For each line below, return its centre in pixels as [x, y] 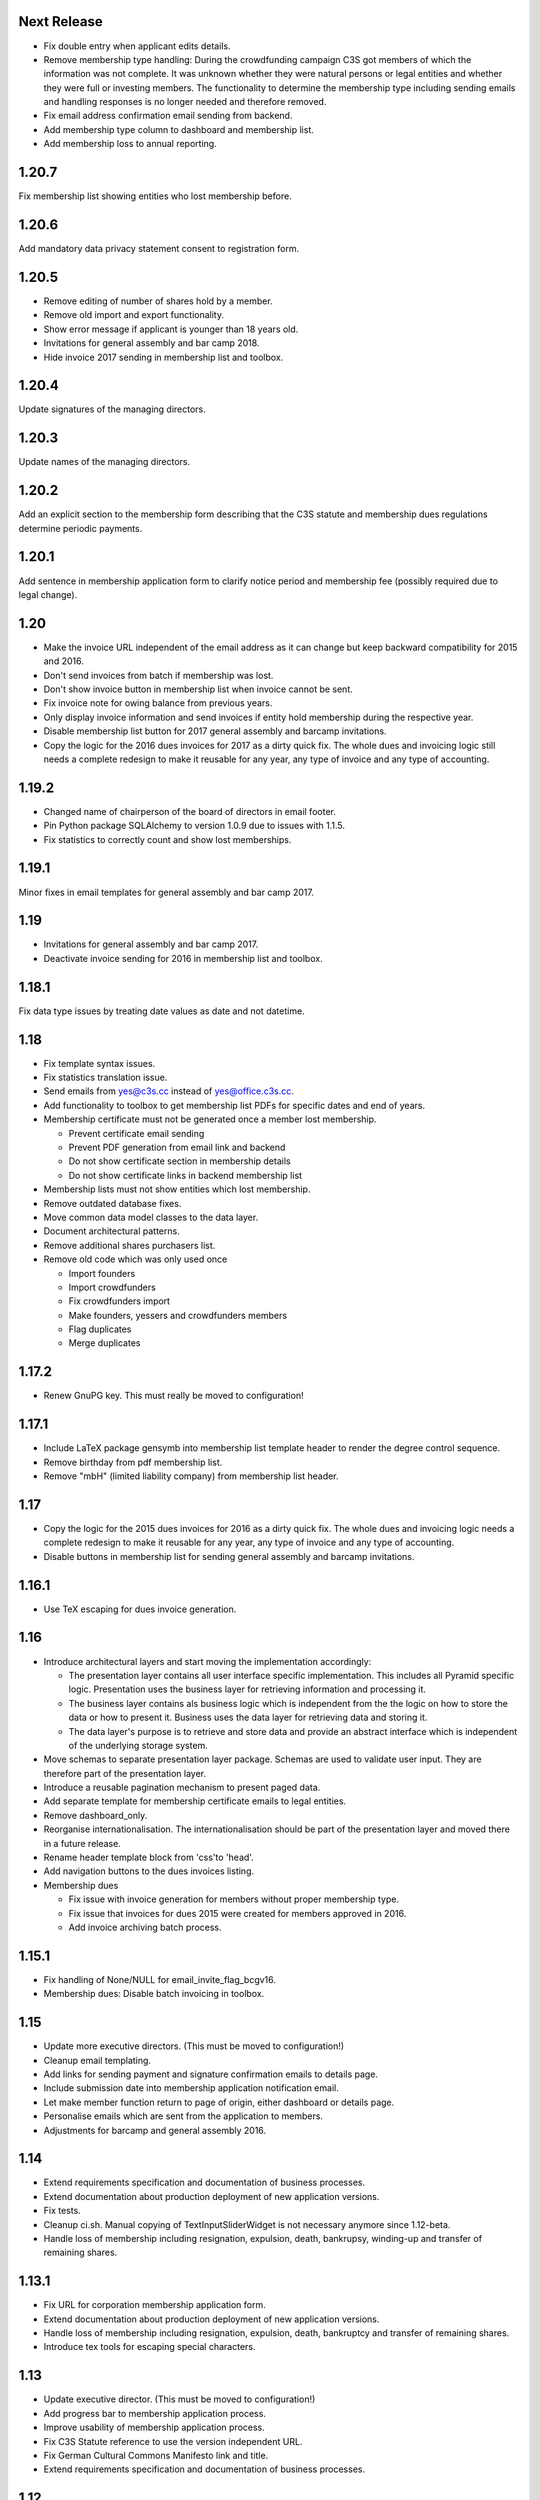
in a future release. [82, 1843]
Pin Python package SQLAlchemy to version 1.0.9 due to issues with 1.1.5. [194, 826]
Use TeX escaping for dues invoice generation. [140, 1609]
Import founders [102, 1273]
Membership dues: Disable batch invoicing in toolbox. [154, 1994]
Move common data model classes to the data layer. [151, 1217]
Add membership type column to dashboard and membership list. [179, 129]
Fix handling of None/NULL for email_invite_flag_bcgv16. [160, 1979]
